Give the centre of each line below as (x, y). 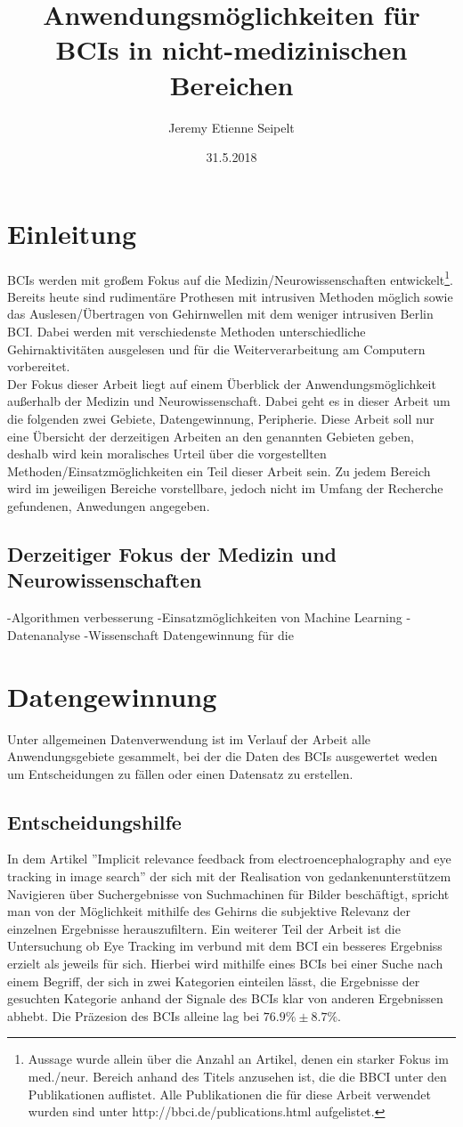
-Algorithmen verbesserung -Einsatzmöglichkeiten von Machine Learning (205, 617)
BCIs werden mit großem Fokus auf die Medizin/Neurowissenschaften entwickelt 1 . (230, 278)
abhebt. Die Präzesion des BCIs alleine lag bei (134, 1015)
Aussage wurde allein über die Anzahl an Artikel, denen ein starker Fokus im (238, 1059)
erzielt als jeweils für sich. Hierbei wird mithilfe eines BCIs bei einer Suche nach (225, 964)
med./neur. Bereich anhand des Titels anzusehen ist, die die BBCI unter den (237, 1077)
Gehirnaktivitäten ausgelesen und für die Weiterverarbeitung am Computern (216, 349)
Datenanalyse (44, 634)
